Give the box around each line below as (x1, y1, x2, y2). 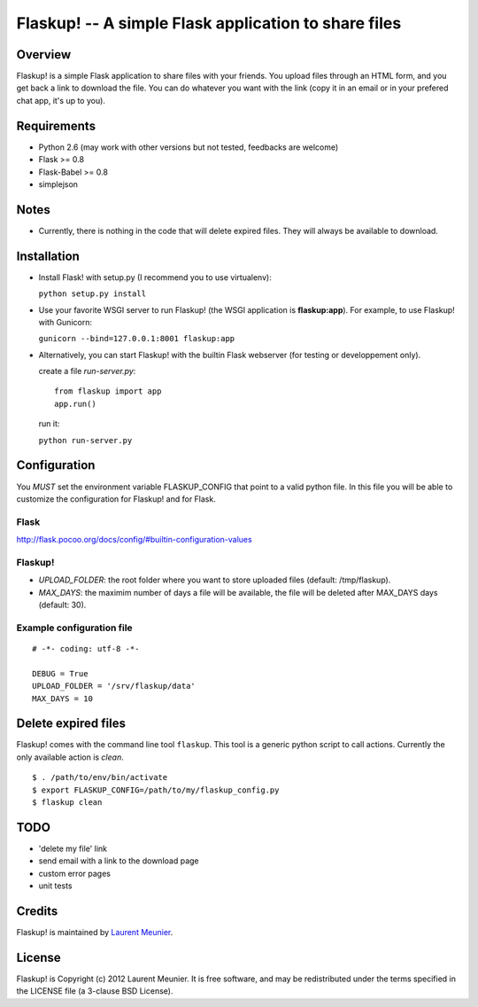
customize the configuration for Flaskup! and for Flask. (16, 493, 216, 504)
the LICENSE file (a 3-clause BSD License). (16, 986, 173, 996)
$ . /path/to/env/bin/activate (32, 772, 168, 783)
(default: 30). (38, 599, 87, 610)
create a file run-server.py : (38, 366, 136, 377)
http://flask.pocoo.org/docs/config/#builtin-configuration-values (16, 535, 252, 545)
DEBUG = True (32, 668, 89, 678)
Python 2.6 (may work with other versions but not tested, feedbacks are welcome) (38, 142, 339, 152)
